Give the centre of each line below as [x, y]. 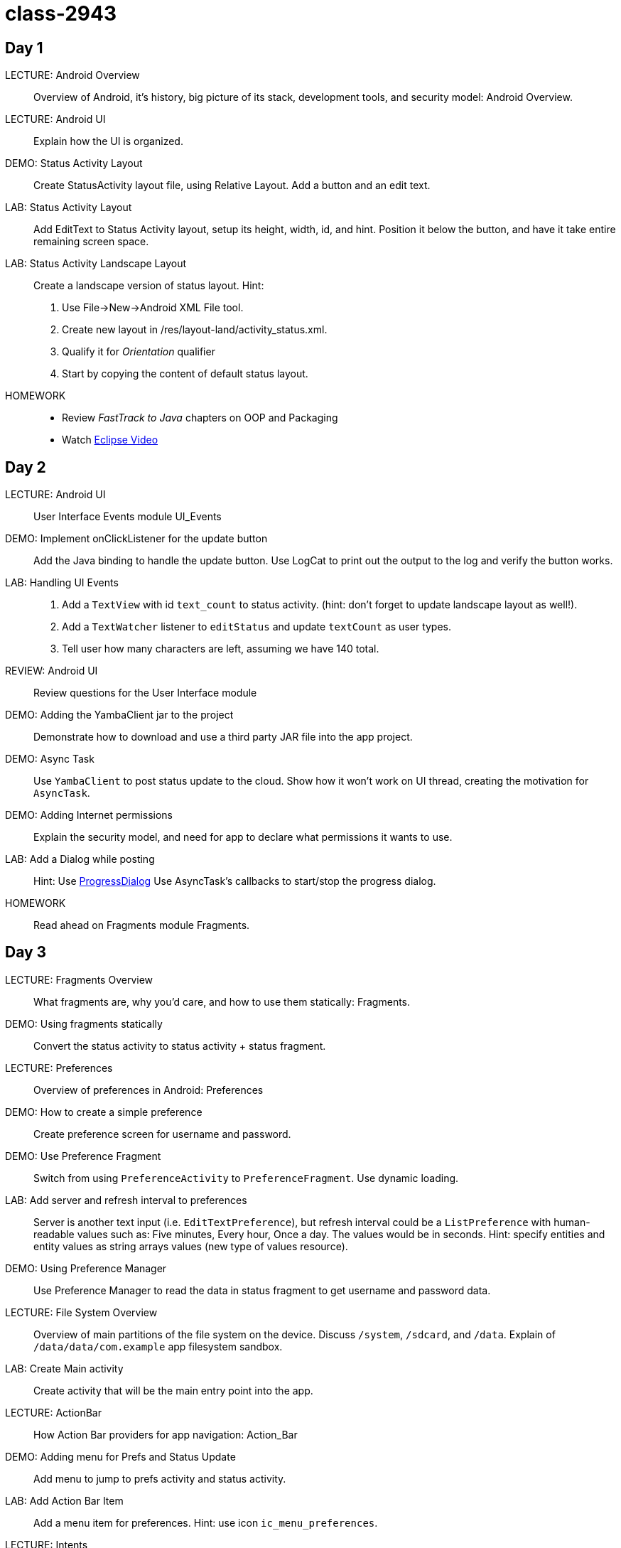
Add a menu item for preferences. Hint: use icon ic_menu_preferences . [206, 1522]
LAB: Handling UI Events [62, 583]
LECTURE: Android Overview [72, 75]
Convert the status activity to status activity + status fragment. [180, 1046]
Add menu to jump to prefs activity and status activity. [160, 1478]
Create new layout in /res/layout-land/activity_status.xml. [195, 330]
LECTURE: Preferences [59, 1068]
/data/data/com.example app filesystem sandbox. [158, 1346]
